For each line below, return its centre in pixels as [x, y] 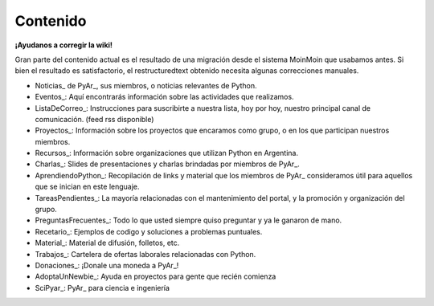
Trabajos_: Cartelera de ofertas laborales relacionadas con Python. [145, 254]
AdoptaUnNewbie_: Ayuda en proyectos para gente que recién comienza [156, 276]
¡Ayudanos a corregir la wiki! [63, 45]
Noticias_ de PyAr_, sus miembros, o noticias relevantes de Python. [146, 85]
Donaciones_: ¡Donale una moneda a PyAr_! [107, 265]
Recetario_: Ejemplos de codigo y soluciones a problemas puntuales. [149, 231]
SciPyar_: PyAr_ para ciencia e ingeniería [102, 288]
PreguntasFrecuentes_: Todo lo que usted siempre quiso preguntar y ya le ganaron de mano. [188, 220]
